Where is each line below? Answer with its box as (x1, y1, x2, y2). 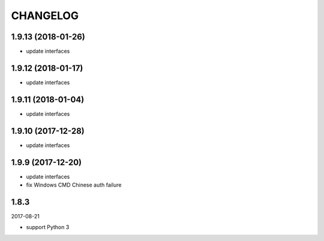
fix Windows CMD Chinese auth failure (26, 181, 122, 188)
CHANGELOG (11, 9, 79, 22)
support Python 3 (26, 224, 70, 231)
